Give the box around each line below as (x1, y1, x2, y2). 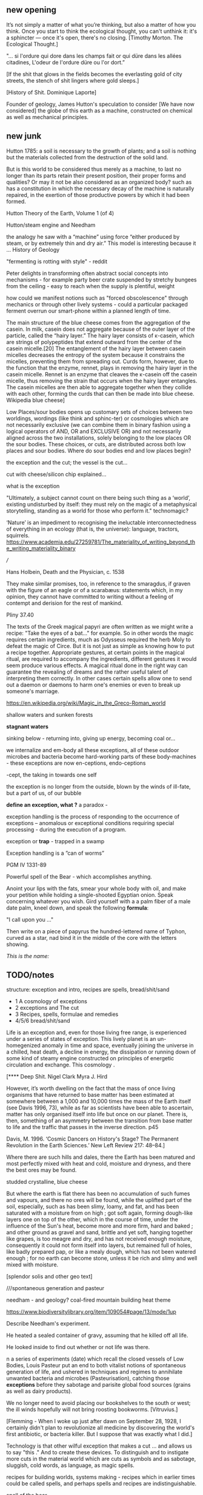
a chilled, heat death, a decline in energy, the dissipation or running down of (6, 1048, 196, 1055)
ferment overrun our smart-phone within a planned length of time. (6, 307, 171, 314)
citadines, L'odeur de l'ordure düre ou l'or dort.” (6, 58, 125, 66)
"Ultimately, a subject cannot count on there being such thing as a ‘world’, (6, 494, 191, 501)
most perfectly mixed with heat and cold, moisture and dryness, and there (6, 1160, 191, 1167)
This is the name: (6, 952, 50, 959)
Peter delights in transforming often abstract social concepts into (6, 269, 168, 277)
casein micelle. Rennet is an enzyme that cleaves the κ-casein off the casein (6, 370, 198, 378)
